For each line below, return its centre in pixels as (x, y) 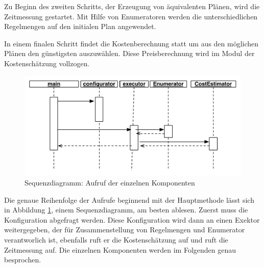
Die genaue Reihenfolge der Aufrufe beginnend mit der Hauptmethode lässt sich (129, 199)
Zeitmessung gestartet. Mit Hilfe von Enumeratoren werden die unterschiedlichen (131, 16)
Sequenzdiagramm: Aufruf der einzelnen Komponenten (110, 182)
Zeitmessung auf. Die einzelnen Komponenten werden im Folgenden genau (120, 249)
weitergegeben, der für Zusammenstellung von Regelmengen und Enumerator (125, 230)
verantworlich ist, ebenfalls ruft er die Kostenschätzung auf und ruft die (116, 239)
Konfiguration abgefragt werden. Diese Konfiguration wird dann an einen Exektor (132, 219)
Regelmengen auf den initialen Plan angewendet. (80, 26)
